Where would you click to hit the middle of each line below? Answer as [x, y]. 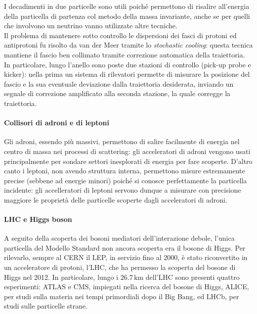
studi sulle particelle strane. [46, 306]
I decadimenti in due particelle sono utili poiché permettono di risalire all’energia [127, 6]
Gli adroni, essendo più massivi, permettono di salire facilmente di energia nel [122, 141]
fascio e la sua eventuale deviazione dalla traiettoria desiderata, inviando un [119, 83]
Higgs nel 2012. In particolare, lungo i [61, 277]
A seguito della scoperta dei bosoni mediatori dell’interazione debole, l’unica [119, 238]
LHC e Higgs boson [38, 219]
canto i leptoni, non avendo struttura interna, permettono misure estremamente [125, 171]
